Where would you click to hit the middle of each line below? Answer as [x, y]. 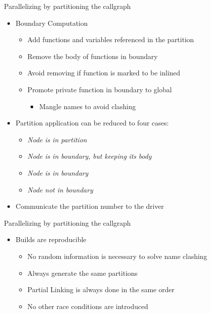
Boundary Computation [52, 23]
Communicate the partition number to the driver [90, 206]
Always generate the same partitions [83, 273]
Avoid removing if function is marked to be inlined [104, 73]
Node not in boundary [60, 189]
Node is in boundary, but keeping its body [89, 156]
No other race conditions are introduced [88, 306]
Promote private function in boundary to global [100, 89]
